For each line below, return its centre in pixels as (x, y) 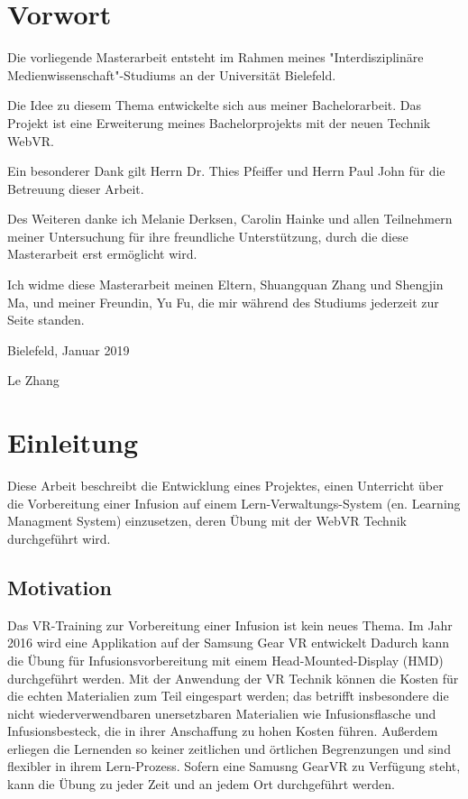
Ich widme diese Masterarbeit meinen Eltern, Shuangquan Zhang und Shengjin (225, 285)
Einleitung (73, 442)
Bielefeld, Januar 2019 (69, 349)
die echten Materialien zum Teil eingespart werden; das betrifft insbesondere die (228, 696)
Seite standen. (46, 320)
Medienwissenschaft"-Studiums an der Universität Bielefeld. (172, 74)
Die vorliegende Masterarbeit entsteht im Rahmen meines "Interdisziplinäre (216, 57)
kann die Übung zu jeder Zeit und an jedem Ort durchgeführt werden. (201, 784)
